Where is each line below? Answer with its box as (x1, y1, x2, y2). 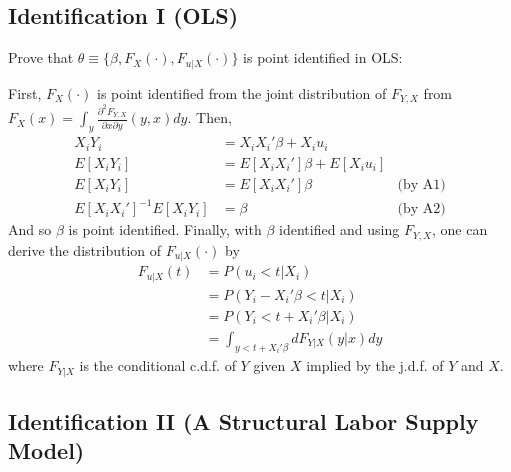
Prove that (8, 47, 74, 68)
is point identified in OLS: (243, 47, 403, 68)
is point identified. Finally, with (68, 219, 262, 240)
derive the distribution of (8, 239, 162, 260)
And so (8, 219, 52, 240)
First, (8, 82, 42, 103)
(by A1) (397, 177, 446, 192)
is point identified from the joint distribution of (97, 82, 387, 103)
